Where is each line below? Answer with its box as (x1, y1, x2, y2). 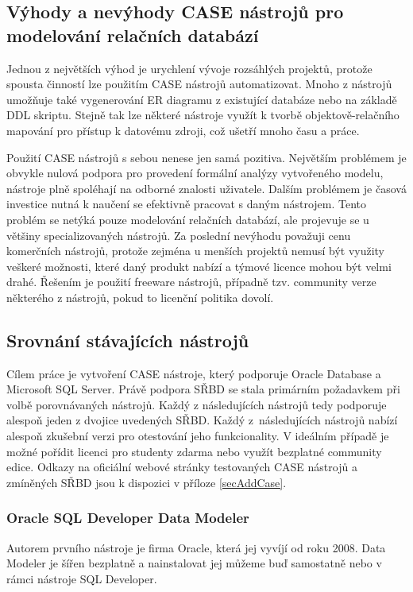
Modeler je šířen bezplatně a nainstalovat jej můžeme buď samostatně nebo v (6, 555, 382, 571)
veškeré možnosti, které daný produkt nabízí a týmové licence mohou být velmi (6, 257, 392, 274)
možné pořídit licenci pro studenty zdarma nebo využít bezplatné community (6, 443, 382, 459)
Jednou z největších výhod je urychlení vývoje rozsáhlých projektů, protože (6, 60, 372, 76)
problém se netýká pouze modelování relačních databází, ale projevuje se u (6, 211, 369, 227)
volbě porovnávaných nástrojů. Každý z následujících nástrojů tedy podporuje (6, 396, 387, 412)
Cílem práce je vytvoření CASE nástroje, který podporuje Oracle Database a (6, 365, 381, 381)
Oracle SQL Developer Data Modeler (6, 508, 249, 528)
